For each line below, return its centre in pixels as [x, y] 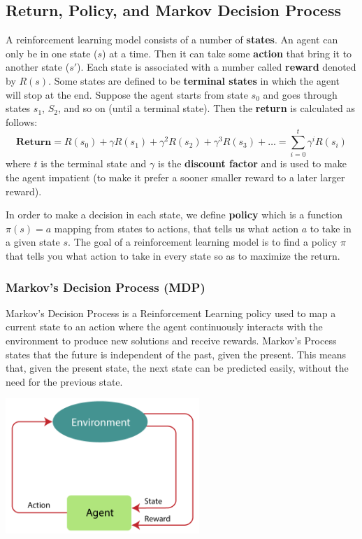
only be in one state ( [52, 53]
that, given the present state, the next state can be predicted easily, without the [177, 368]
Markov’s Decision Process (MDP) [106, 287]
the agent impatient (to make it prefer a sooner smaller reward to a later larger [175, 177]
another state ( [38, 67]
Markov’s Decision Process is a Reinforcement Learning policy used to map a [171, 313]
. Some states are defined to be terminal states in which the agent [194, 80]
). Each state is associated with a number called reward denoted [217, 67]
